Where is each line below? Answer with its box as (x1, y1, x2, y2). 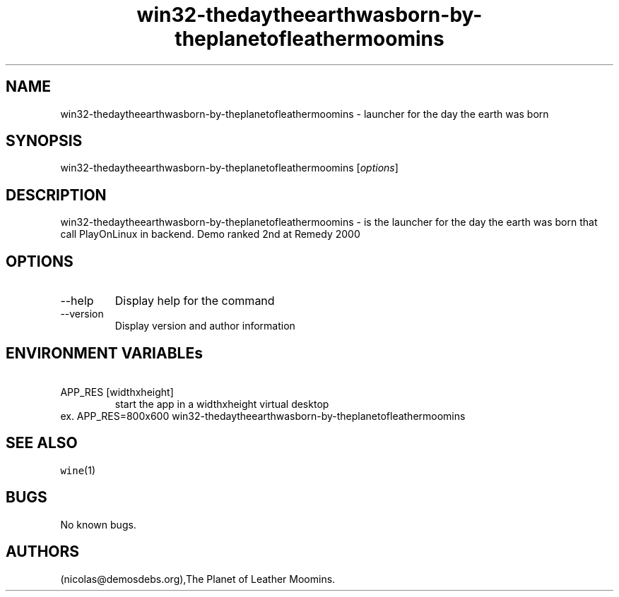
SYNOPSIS (6, 132, 83, 150)
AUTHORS (6, 543, 80, 561)
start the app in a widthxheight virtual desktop (114, 397, 329, 410)
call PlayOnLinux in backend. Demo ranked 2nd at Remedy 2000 (60, 228, 360, 241)
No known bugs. (60, 518, 136, 531)
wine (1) (60, 464, 96, 476)
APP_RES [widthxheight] (60, 385, 174, 398)
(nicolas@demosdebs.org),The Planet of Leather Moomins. (60, 572, 336, 585)
